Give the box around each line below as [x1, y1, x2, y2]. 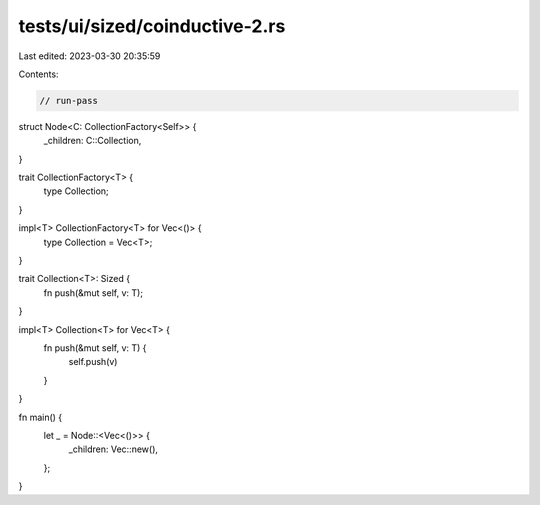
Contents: [18, 68, 59, 80]
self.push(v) [68, 356, 118, 368]
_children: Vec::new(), [68, 443, 159, 455]
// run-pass [39, 95, 99, 106]
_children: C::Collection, [43, 135, 142, 147]
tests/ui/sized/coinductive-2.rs [18, 15, 286, 37]
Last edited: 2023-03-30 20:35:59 [18, 50, 161, 62]
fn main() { [18, 411, 63, 423]
